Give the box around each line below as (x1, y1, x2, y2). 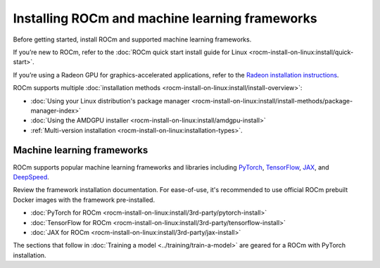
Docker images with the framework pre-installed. (13, 196, 155, 204)
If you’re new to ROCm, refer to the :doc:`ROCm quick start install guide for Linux (13, 48, 248, 56)
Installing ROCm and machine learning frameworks (13, 11, 317, 26)
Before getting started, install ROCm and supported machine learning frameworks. (13, 35, 252, 44)
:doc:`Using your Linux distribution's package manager (30, 96, 190, 105)
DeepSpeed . (13, 172, 49, 181)
